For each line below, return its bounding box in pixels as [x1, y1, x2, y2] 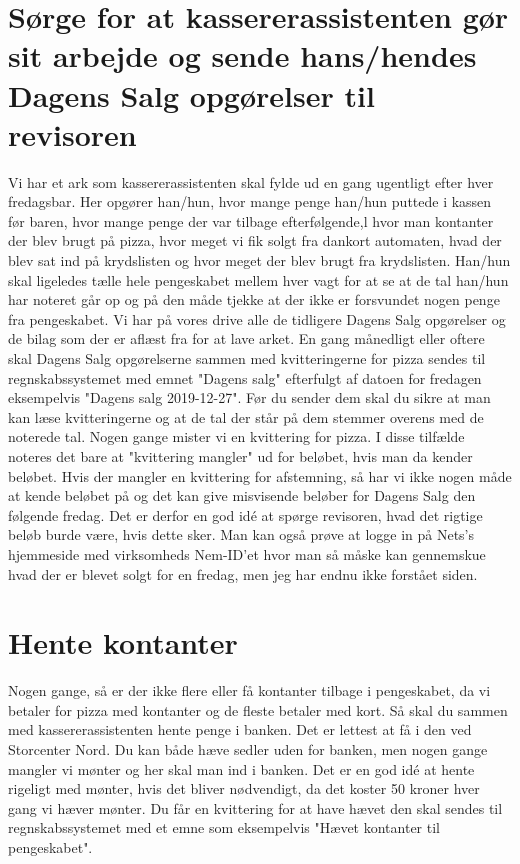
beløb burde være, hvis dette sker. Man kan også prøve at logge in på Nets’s [8, 524, 475, 545]
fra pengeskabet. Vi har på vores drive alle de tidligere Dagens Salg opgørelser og [8, 308, 506, 329]
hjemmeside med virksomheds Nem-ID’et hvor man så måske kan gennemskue [8, 543, 486, 564]
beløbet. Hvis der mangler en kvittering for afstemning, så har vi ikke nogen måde [8, 465, 512, 486]
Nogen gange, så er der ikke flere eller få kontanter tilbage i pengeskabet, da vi [8, 680, 491, 701]
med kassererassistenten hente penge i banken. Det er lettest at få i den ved [8, 719, 472, 740]
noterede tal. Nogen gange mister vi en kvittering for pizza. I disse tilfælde [8, 426, 465, 447]
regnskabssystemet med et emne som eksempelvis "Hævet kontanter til [8, 817, 440, 838]
